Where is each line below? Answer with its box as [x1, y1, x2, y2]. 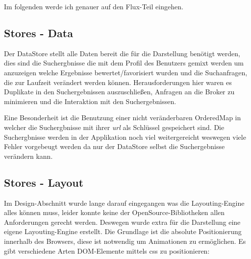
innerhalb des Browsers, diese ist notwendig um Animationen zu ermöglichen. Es [4, 236, 246, 246]
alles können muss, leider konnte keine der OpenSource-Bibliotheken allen [4, 207, 225, 217]
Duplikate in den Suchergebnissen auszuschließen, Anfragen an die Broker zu [4, 86, 235, 97]
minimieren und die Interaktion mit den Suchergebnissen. [4, 96, 176, 106]
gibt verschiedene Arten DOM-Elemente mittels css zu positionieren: [4, 245, 210, 256]
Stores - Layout [4, 174, 84, 190]
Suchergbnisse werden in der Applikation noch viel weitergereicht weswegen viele [4, 131, 246, 142]
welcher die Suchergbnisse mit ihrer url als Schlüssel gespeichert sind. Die [4, 122, 225, 132]
